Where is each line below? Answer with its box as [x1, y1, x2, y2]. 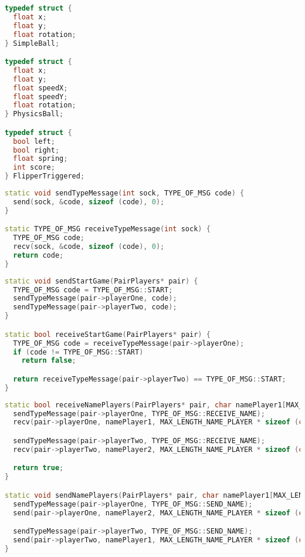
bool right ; [13, 146, 60, 154]
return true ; [13, 464, 64, 472]
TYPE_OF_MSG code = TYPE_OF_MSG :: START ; [13, 285, 173, 294]
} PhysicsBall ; [5, 110, 64, 119]
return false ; [21, 356, 76, 365]
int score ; [13, 163, 55, 172]
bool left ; [13, 137, 55, 146]
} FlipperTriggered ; [5, 172, 85, 181]
